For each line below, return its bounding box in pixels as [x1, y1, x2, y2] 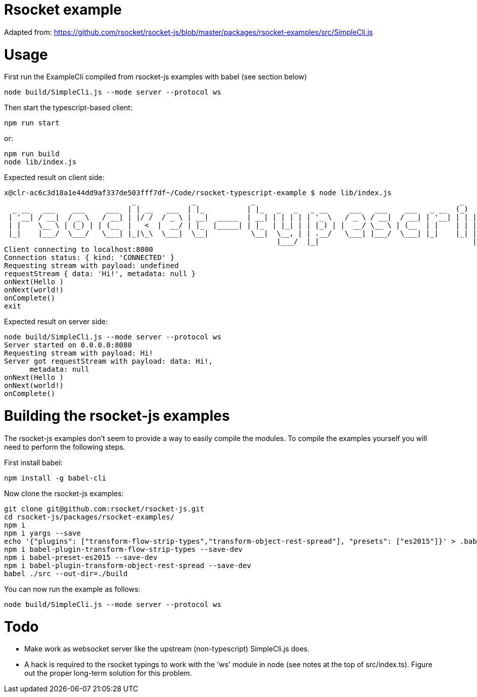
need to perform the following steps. [4, 442, 125, 451]
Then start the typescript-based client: [4, 103, 132, 112]
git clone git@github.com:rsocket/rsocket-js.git [4, 504, 205, 513]
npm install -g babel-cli [4, 473, 107, 482]
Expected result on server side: [4, 317, 108, 326]
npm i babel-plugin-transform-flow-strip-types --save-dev [4, 545, 243, 553]
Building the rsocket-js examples [4, 407, 230, 424]
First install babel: [4, 458, 63, 467]
